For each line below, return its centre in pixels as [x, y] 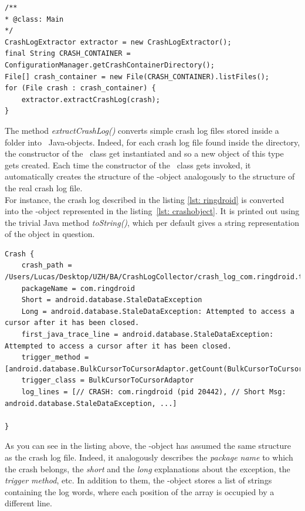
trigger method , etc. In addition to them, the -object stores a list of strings [138, 480]
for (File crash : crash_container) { [80, 88]
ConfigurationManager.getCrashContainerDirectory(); [110, 65]
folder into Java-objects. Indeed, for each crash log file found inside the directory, [152, 142]
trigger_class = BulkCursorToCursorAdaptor [108, 380]
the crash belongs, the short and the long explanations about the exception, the [148, 468]
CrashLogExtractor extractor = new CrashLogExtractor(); [118, 42]
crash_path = [47, 265]
